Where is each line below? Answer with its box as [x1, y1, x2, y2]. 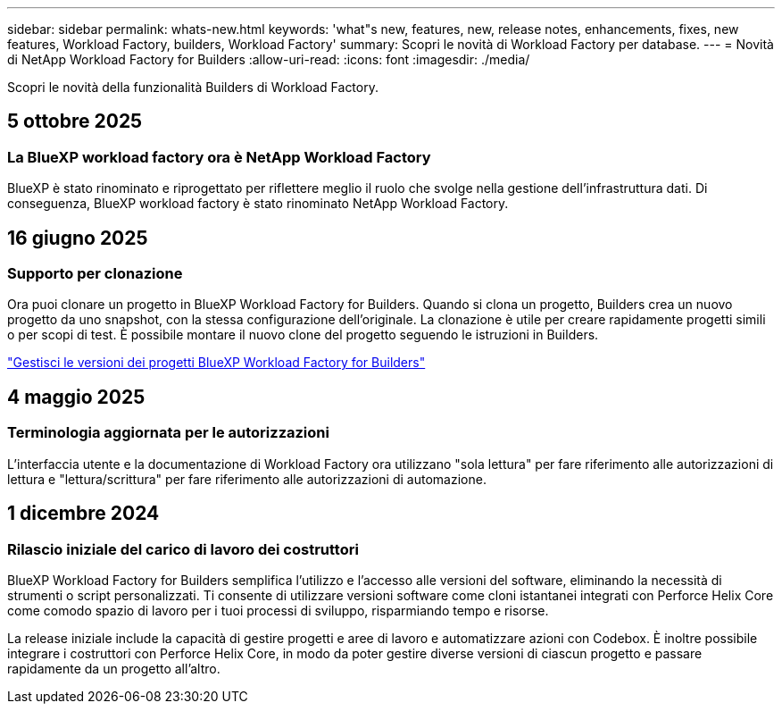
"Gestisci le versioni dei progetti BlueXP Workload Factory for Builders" [7, 355, 426, 371]
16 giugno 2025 [7, 226, 148, 249]
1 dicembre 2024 [7, 502, 160, 525]
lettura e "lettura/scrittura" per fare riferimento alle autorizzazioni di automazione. [7, 471, 487, 487]
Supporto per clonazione [7, 264, 183, 283]
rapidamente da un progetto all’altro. [7, 660, 220, 676]
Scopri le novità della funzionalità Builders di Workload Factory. [7, 79, 379, 95]
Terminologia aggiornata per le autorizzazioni [7, 423, 329, 442]
